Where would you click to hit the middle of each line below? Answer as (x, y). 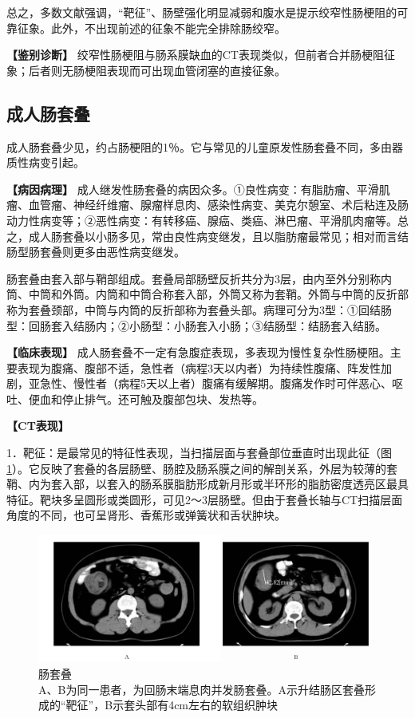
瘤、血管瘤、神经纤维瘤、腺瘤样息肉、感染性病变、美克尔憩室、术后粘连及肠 (207, 205)
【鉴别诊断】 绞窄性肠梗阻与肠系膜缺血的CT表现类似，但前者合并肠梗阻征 (201, 55)
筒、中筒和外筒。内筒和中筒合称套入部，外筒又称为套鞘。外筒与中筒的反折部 (207, 294)
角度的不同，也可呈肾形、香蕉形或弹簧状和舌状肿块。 (146, 515)
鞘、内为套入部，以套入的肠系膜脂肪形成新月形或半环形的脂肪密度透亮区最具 (207, 484)
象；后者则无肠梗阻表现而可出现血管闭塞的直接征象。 (146, 70)
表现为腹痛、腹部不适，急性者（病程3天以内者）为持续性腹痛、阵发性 (199, 367)
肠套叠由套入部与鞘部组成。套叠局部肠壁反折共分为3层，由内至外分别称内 (199, 278)
